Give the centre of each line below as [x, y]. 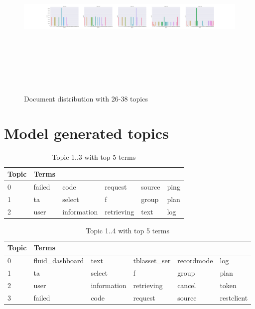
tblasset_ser [152, 260]
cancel [187, 285]
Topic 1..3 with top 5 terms [94, 156]
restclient [234, 297]
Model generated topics [86, 133]
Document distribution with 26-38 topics [86, 98]
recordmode [195, 260]
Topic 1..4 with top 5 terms [127, 230]
